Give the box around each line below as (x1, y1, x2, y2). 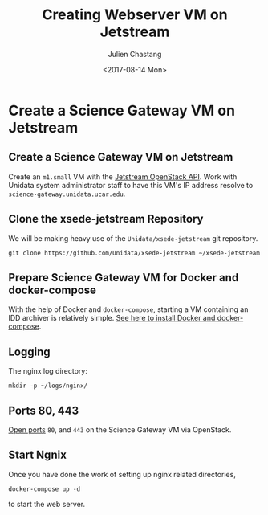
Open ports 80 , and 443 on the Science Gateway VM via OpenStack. (8, 425, 232, 435)
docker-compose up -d (8, 484, 81, 493)
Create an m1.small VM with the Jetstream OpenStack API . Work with (8, 171, 238, 182)
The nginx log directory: (8, 366, 88, 376)
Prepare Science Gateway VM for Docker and (8, 271, 239, 284)
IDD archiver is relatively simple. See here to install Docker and (8, 313, 216, 323)
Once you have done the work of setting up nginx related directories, (8, 469, 237, 479)
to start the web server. (8, 499, 86, 509)
